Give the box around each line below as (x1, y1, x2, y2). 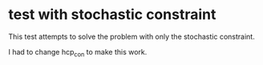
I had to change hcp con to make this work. (8, 47, 148, 59)
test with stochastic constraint (8, 6, 216, 24)
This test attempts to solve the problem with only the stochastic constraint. (8, 32, 255, 41)
